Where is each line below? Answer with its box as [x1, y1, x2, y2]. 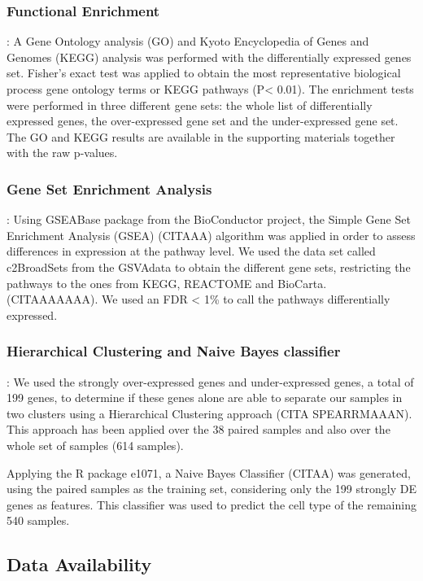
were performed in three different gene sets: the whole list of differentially [7, 96, 373, 113]
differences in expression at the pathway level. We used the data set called [7, 242, 376, 260]
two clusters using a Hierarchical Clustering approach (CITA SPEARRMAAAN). [7, 404, 412, 422]
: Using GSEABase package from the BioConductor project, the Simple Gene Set [7, 211, 411, 228]
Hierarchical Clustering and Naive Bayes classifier [7, 341, 341, 361]
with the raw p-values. [7, 144, 118, 161]
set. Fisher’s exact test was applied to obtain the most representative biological [7, 64, 401, 81]
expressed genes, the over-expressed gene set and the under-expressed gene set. [7, 112, 399, 129]
